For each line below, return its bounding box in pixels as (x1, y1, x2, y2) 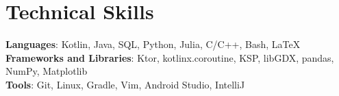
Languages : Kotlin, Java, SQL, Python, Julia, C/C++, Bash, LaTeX (5, 37, 301, 51)
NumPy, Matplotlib (5, 64, 88, 78)
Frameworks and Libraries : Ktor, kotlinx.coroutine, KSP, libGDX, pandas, (5, 50, 334, 64)
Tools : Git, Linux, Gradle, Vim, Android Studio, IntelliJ (5, 77, 245, 91)
